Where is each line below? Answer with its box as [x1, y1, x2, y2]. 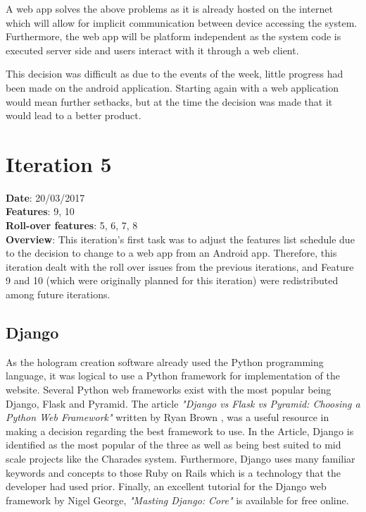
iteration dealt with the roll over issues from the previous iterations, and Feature [6, 259, 354, 274]
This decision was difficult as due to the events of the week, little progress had [6, 66, 343, 81]
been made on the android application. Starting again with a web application [6, 80, 339, 95]
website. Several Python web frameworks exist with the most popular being [6, 382, 332, 397]
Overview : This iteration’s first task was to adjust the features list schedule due [6, 231, 355, 246]
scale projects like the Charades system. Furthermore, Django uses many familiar [6, 451, 355, 465]
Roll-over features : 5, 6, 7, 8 [6, 218, 138, 233]
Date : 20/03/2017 [6, 190, 85, 205]
